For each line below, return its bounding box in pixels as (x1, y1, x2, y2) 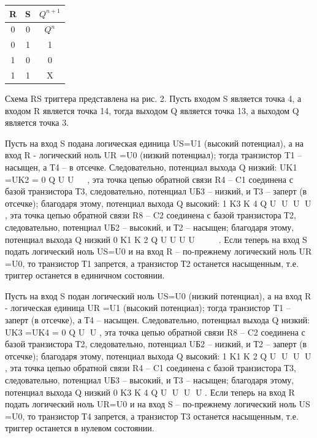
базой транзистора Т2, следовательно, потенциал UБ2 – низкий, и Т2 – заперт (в (5, 337, 307, 350)
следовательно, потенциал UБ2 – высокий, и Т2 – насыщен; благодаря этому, (5, 220, 294, 233)
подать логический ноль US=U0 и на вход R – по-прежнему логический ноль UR (5, 245, 312, 258)
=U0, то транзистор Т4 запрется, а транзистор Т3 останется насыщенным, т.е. (5, 409, 299, 422)
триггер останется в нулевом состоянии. (5, 421, 155, 434)
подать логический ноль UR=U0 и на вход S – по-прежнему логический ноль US (5, 398, 310, 410)
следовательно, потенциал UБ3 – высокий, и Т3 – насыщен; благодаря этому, (5, 374, 294, 386)
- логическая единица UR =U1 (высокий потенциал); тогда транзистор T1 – (5, 301, 291, 314)
